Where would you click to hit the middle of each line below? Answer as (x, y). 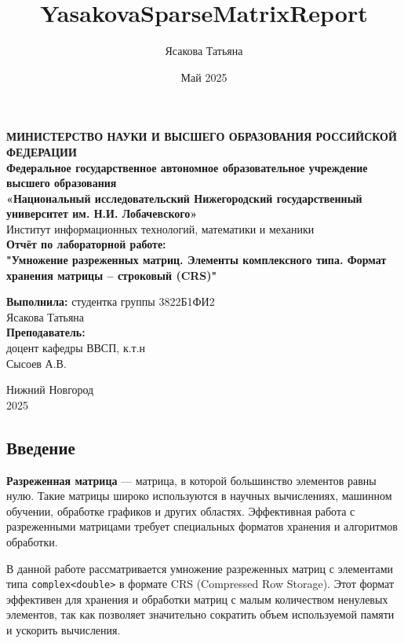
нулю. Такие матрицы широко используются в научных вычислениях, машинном (199, 496)
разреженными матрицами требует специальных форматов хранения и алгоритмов (202, 526)
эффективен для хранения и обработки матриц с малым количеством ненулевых (197, 599)
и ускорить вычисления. (64, 630)
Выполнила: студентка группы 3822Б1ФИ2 (111, 301)
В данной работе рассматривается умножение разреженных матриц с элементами (200, 568)
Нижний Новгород (50, 389)
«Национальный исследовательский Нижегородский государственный (184, 198)
